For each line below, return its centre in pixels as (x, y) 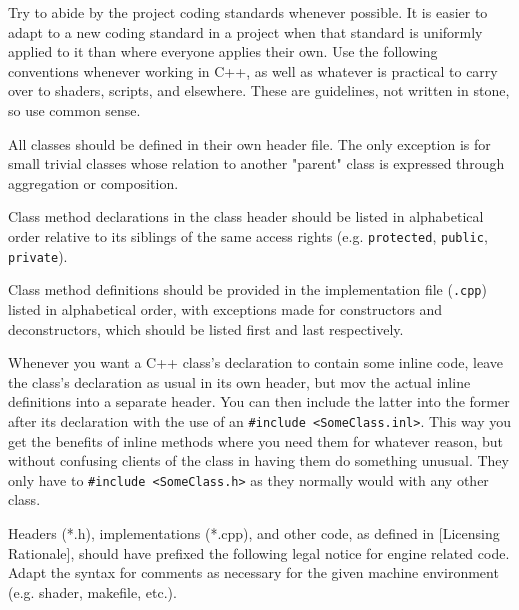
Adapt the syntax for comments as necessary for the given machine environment (253, 572)
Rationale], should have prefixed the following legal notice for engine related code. (259, 552)
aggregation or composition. (93, 182)
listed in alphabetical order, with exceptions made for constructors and (225, 308)
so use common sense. (74, 109)
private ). (38, 255)
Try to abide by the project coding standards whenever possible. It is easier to (248, 12)
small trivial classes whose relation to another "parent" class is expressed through (256, 163)
